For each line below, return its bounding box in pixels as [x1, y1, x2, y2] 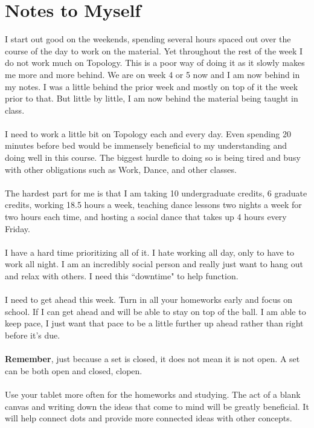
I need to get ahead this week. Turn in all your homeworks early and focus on [5, 293, 292, 306]
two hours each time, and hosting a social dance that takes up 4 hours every [5, 210, 287, 223]
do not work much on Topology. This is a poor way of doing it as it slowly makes [5, 56, 305, 69]
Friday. [5, 222, 30, 235]
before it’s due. [5, 328, 60, 341]
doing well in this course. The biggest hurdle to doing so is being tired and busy [5, 151, 301, 164]
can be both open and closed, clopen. [5, 364, 143, 377]
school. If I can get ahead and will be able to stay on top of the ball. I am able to [5, 305, 306, 317]
